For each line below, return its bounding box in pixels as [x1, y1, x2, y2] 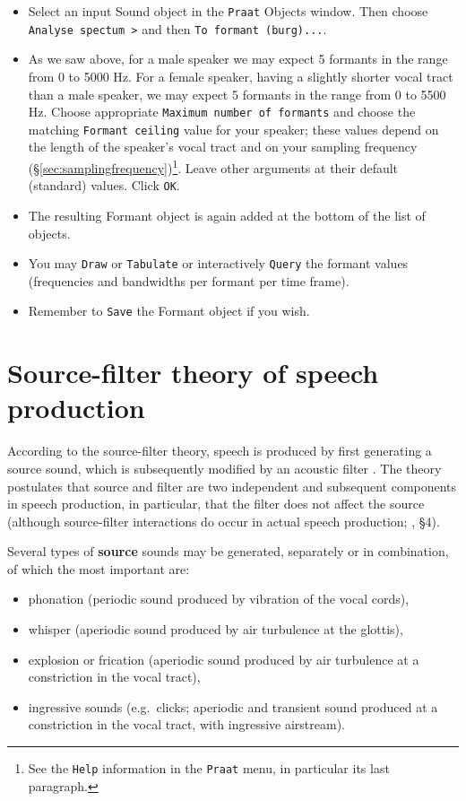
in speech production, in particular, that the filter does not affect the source [7, 494, 425, 513]
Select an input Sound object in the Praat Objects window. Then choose [28, 2, 428, 20]
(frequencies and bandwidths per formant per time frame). [28, 271, 349, 290]
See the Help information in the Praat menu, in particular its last [28, 759, 390, 778]
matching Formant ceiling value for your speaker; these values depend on [28, 119, 439, 138]
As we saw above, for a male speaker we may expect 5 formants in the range [28, 49, 448, 68]
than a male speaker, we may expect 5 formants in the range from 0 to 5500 [28, 84, 446, 103]
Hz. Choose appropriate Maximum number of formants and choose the [28, 102, 416, 121]
